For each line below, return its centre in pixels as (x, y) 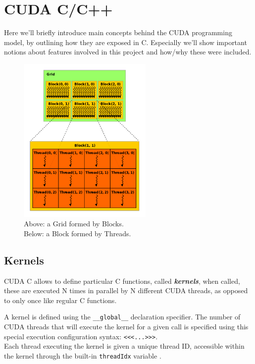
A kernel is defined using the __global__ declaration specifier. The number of (122, 317)
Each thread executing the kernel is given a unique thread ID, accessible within (124, 346)
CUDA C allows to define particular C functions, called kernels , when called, (122, 281)
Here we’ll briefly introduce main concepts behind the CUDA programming (118, 32)
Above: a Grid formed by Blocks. (74, 224)
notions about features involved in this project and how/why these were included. (128, 52)
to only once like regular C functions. (60, 300)
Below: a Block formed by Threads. (77, 233)
